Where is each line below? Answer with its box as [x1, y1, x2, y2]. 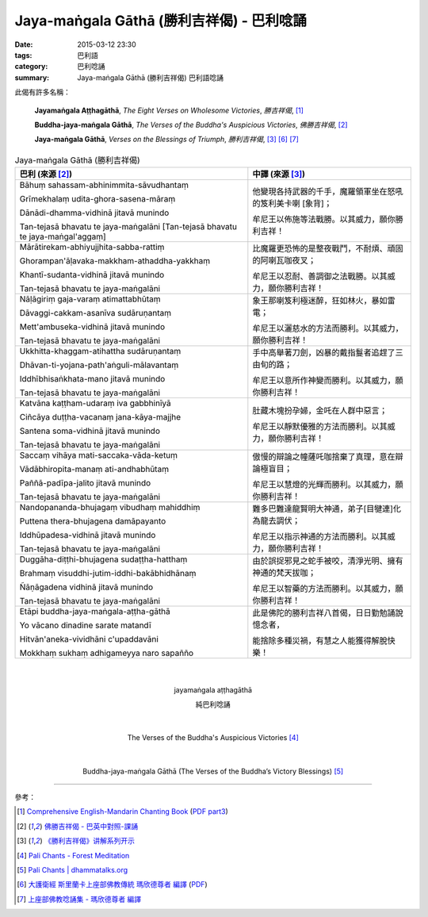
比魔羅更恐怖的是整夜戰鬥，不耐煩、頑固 [252, 243, 403, 254]
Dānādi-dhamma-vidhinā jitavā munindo [19, 207, 170, 218]
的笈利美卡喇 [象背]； [252, 198, 332, 209]
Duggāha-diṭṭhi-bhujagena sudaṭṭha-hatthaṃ [19, 554, 188, 565]
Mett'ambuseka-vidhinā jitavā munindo [19, 321, 166, 332]
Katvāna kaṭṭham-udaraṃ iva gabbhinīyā [19, 397, 171, 409]
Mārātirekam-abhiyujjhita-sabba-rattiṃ [19, 242, 165, 253]
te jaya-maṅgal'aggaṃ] [19, 231, 106, 242]
